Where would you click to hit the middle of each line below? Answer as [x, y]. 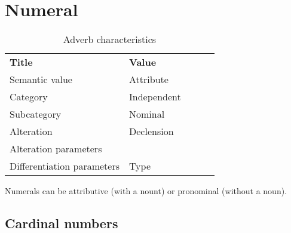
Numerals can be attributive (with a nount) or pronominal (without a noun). [146, 191]
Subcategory [36, 114]
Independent [155, 97]
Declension [151, 131]
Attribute [149, 79]
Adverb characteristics [110, 39]
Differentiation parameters [65, 166]
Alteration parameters [56, 149]
